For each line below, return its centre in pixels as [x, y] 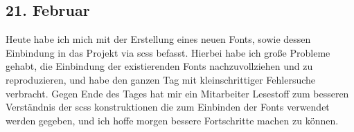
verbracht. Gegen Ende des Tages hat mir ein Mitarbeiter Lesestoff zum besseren [177, 93]
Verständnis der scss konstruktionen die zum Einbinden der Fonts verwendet [168, 107]
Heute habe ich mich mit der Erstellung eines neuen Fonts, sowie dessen [158, 39]
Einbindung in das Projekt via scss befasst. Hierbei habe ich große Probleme [168, 52]
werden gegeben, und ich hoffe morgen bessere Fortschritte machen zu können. [172, 120]
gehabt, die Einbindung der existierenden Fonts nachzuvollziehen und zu [159, 66]
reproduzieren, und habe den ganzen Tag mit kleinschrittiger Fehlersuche [161, 79]
